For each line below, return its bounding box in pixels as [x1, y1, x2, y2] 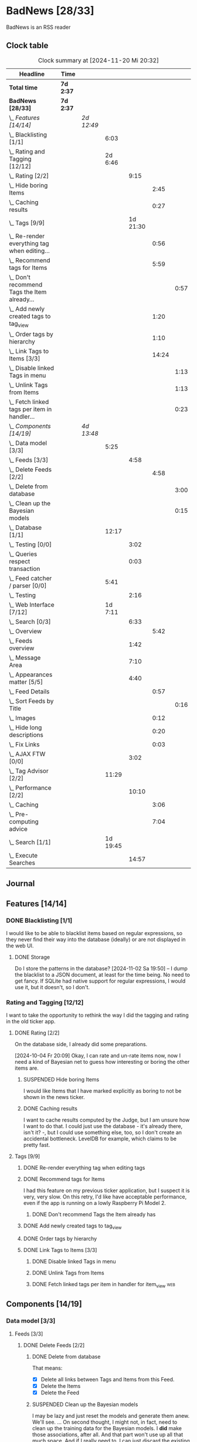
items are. [14, 1064, 39, 1072]
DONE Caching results [23, 1105, 78, 1112]
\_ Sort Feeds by [9, 697, 54, 705]
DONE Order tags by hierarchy [23, 1235, 97, 1242]
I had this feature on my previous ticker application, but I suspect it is [23, 1187, 190, 1194]
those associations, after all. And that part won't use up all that [32, 1431, 184, 1438]
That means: [32, 1364, 63, 1371]
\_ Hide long [9, 723, 42, 732]
